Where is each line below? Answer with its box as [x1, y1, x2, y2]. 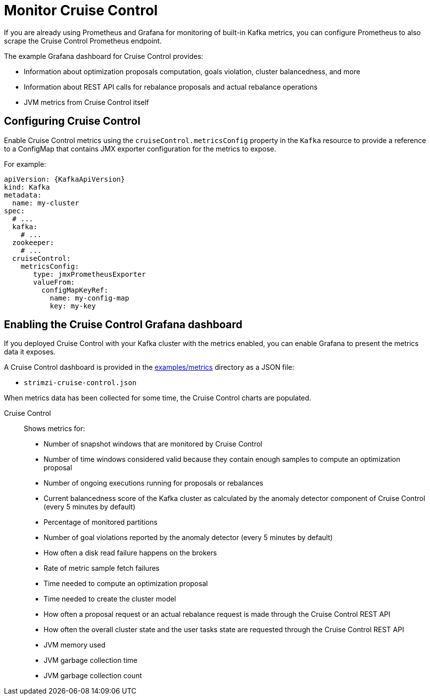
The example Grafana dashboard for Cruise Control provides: [4, 51, 203, 60]
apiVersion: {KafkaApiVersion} [4, 175, 125, 183]
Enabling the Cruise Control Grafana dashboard [4, 318, 242, 331]
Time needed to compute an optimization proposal [44, 579, 208, 588]
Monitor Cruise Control [4, 2, 158, 19]
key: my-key [49, 301, 96, 310]
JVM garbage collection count [44, 671, 142, 680]
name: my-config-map [49, 294, 129, 302]
